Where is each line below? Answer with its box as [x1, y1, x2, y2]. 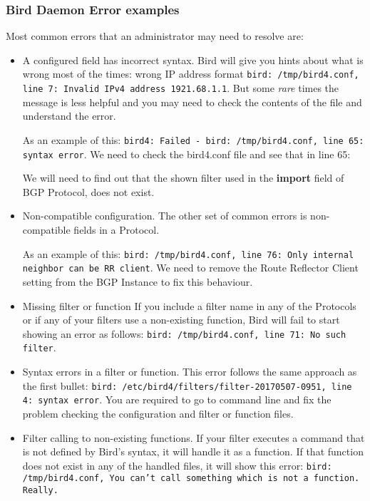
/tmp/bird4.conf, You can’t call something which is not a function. [22, 473, 360, 484]
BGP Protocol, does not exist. [22, 184, 155, 199]
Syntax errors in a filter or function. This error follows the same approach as [22, 364, 357, 378]
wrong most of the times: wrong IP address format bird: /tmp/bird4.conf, [22, 66, 359, 81]
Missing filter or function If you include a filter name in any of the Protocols [22, 298, 356, 313]
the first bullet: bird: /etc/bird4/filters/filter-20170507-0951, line [22, 378, 352, 393]
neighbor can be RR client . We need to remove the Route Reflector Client [22, 260, 359, 275]
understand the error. [22, 108, 116, 123]
